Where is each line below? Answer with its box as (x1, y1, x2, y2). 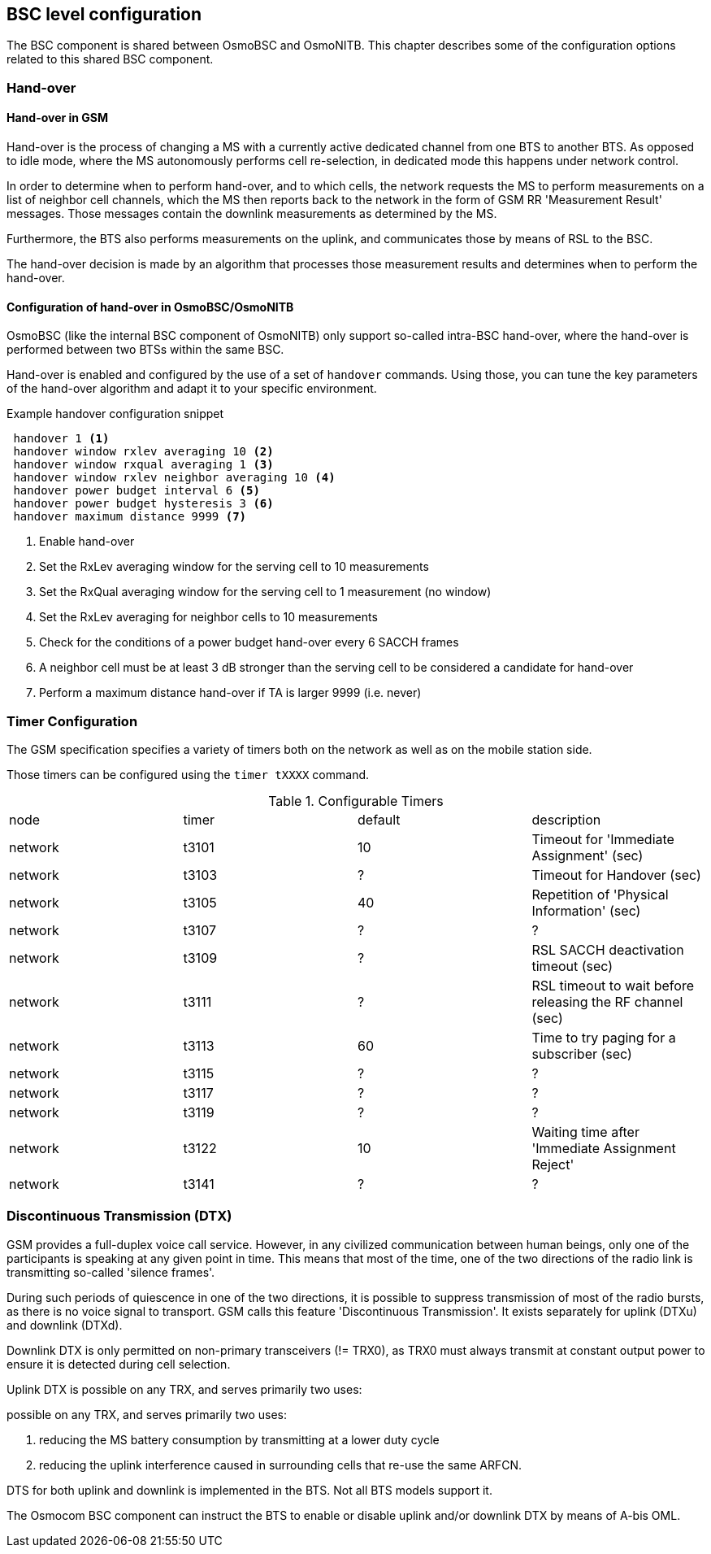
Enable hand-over (39, 534, 135, 549)
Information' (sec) (531, 902, 641, 919)
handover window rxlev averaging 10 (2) (13, 445, 274, 459)
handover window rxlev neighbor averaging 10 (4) (13, 471, 336, 485)
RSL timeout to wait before (531, 977, 694, 994)
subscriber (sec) (531, 1045, 632, 1062)
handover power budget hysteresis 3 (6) (13, 497, 274, 511)
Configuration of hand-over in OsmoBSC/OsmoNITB (7, 299, 294, 314)
